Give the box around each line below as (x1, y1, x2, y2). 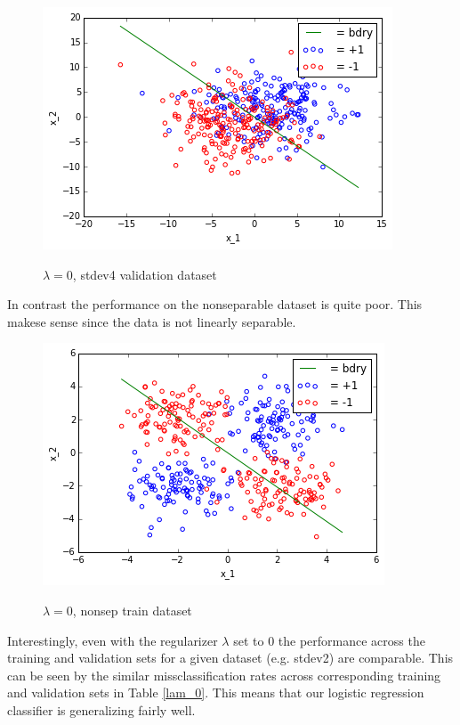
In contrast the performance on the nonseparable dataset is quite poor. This (7, 295, 423, 314)
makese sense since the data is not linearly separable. (7, 312, 296, 330)
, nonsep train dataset (72, 600, 192, 619)
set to (233, 631, 264, 649)
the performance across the (278, 631, 425, 649)
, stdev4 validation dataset (72, 265, 217, 283)
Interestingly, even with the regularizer (7, 631, 218, 649)
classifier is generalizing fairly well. (7, 700, 196, 719)
